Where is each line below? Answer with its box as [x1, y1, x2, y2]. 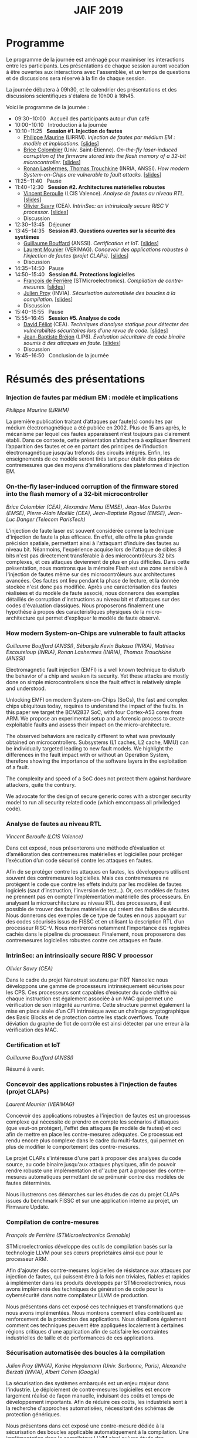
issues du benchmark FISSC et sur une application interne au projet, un [6, 1197, 178, 1204]
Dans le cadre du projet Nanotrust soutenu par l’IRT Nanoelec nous [6, 976, 168, 983]
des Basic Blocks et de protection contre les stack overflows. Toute [6, 1013, 169, 1021]
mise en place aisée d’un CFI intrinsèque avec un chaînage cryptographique [6, 1007, 190, 1014]
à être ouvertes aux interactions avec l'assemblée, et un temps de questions [6, 68, 191, 75]
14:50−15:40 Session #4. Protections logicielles [14, 270, 135, 278]
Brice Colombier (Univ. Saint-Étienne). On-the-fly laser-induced [23, 146, 178, 153]
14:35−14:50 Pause [14, 265, 64, 272]
